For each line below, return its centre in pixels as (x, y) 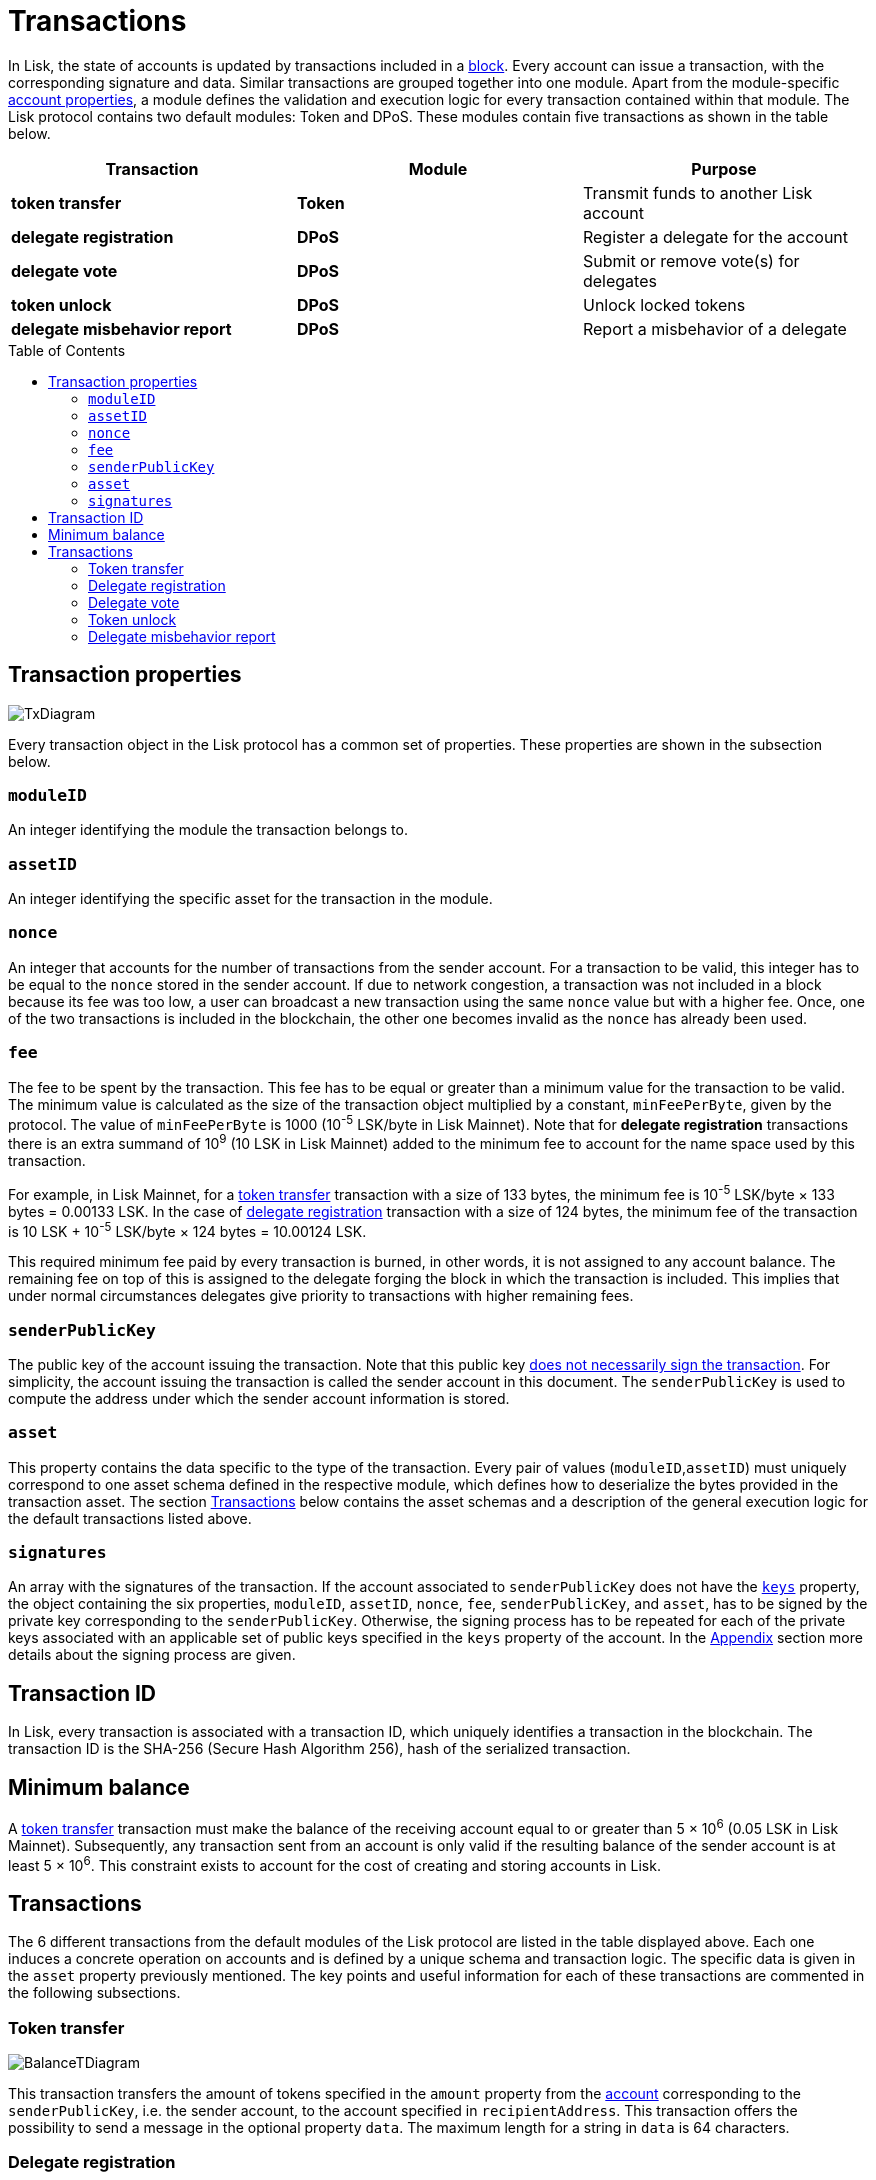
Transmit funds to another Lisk (697, 192)
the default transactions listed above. (130, 1518)
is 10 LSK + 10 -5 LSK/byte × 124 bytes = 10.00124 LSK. (187, 1229)
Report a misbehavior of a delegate (714, 328)
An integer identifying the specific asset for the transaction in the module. (250, 899)
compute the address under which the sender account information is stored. (259, 1398)
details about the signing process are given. (152, 1655)
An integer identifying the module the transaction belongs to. (208, 830)
